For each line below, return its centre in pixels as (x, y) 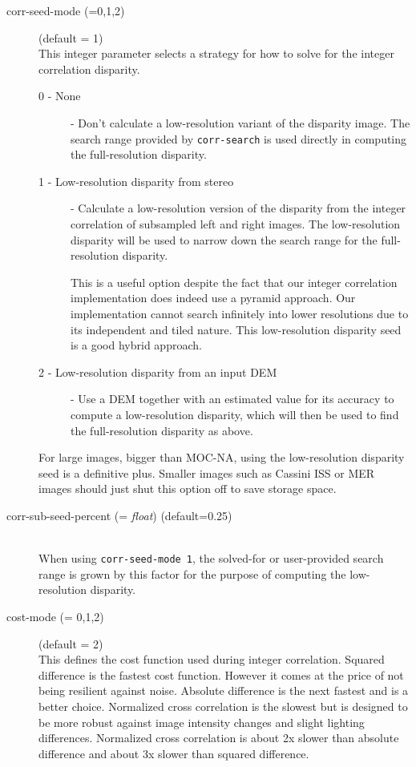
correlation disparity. (89, 69)
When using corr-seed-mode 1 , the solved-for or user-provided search (211, 558)
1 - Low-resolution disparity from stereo (136, 181)
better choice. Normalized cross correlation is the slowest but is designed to (223, 706)
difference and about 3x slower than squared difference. (174, 753)
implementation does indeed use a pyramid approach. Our (213, 298)
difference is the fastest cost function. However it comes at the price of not (221, 674)
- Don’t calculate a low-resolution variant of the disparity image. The (240, 122)
